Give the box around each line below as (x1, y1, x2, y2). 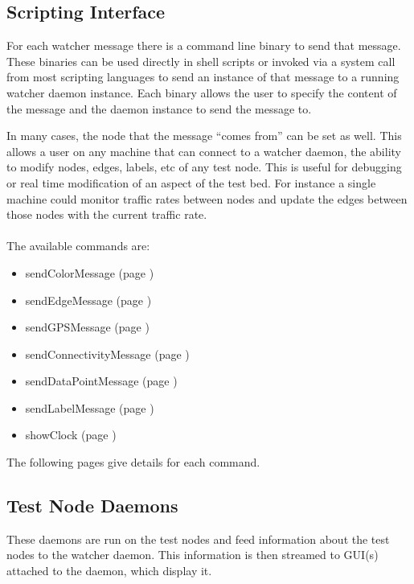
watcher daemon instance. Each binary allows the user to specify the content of (6, 84, 397, 101)
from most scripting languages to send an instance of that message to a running (6, 68, 400, 85)
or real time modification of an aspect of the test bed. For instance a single (6, 174, 376, 191)
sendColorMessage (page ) (25, 264, 154, 281)
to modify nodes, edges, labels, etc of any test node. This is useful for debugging (6, 158, 402, 175)
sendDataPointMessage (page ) (25, 372, 178, 389)
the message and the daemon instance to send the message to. (6, 100, 312, 117)
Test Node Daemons (6, 493, 178, 518)
